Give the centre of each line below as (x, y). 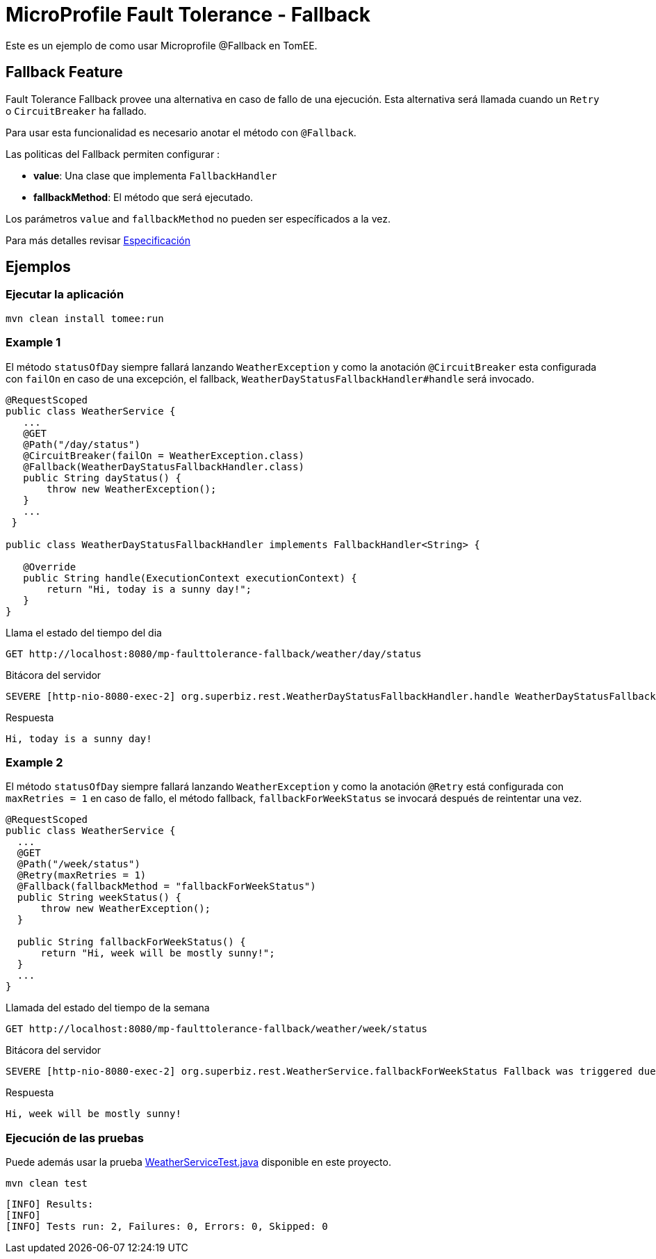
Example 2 (34, 762)
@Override (50, 567)
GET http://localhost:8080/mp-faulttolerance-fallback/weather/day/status (214, 653)
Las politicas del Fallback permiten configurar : (113, 154)
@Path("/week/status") (79, 864)
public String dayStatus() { (102, 478)
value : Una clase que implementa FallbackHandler (155, 175)
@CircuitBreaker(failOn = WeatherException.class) (164, 455)
